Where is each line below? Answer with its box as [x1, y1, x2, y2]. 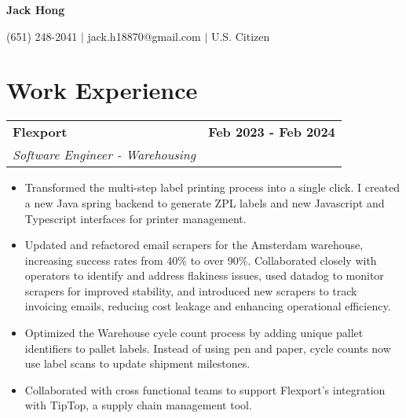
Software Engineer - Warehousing [13, 145, 196, 164]
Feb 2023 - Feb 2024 [208, 123, 335, 141]
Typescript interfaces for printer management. [24, 210, 247, 226]
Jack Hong [6, 2, 65, 17]
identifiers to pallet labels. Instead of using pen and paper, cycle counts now [24, 339, 391, 356]
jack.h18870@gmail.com [87, 27, 201, 44]
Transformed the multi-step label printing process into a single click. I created [24, 179, 401, 196]
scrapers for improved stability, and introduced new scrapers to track [24, 282, 357, 299]
